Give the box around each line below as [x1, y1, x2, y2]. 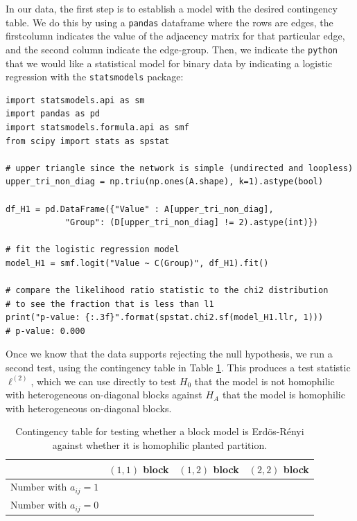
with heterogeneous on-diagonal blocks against [6, 387, 202, 402]
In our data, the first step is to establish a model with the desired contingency [6, 1, 338, 15]
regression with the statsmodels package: [6, 69, 184, 84]
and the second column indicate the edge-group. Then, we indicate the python [6, 42, 338, 56]
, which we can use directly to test [31, 373, 177, 388]
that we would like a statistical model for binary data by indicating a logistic [6, 55, 333, 70]
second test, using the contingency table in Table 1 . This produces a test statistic [6, 360, 351, 375]
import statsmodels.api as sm [6, 95, 145, 105]
